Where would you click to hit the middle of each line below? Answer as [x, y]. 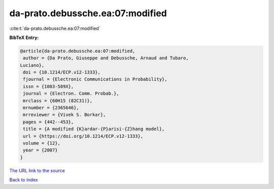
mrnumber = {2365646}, [51, 108]
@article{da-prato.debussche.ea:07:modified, [78, 51]
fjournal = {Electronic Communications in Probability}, [95, 79]
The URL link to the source [37, 170]
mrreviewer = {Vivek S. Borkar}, [64, 115]
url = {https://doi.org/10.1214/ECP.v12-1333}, [83, 136]
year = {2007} [40, 150]
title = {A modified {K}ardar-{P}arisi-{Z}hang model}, [94, 129]
